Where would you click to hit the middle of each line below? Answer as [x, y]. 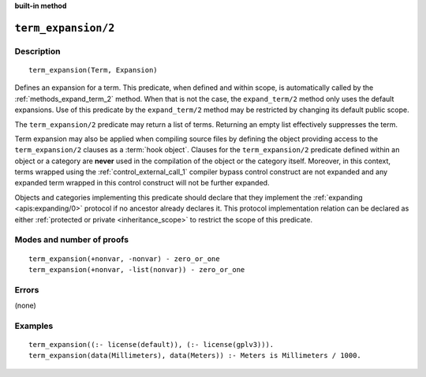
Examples [34, 326]
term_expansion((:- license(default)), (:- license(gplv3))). [151, 345]
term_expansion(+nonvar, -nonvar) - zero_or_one [124, 259]
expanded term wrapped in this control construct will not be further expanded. [142, 183]
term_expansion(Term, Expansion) [93, 70]
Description [37, 51]
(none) [26, 306]
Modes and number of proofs [72, 240]
